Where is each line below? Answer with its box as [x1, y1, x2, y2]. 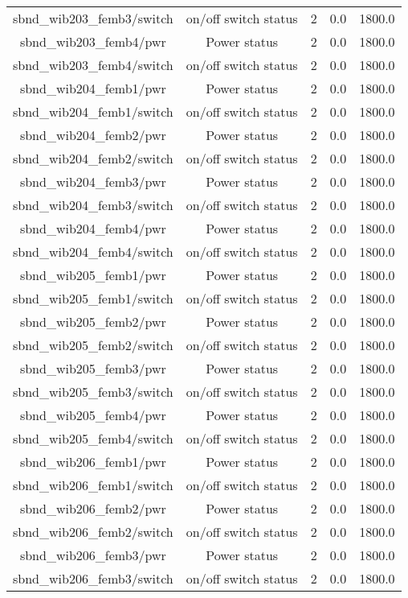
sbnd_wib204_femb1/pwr [19, 79, 166, 97]
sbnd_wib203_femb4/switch [13, 56, 173, 74]
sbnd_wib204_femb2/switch [13, 149, 173, 167]
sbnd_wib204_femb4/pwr [19, 219, 166, 237]
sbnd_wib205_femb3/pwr [19, 359, 166, 377]
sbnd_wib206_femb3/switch [13, 569, 173, 588]
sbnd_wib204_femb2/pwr [19, 126, 166, 144]
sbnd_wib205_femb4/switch [13, 429, 173, 447]
